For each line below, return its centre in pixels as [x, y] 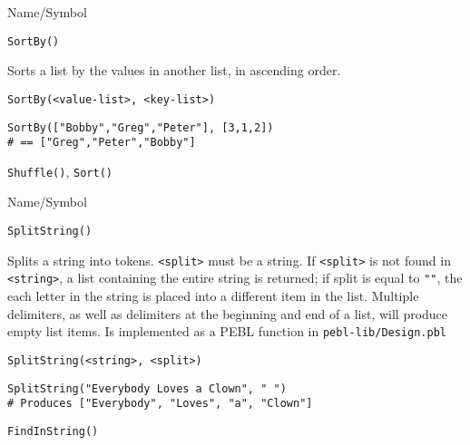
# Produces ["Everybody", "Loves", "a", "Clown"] [160, 404]
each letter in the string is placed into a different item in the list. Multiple [213, 296]
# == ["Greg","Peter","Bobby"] [102, 143]
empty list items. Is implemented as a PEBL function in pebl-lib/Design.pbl [227, 331]
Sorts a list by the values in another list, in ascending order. [174, 70]
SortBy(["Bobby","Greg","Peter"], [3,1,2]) [141, 127]
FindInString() [53, 431]
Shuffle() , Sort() [60, 171]
